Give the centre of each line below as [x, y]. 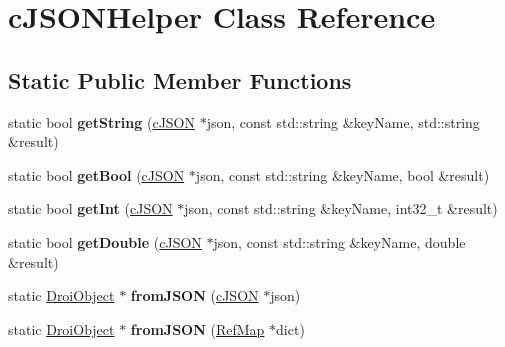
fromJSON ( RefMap [197, 328]
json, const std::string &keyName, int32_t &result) [341, 208]
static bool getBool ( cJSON [96, 174]
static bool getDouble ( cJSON [105, 241]
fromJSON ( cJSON [194, 295]
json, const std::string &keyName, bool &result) [342, 174]
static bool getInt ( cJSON [90, 208]
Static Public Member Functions [180, 79]
